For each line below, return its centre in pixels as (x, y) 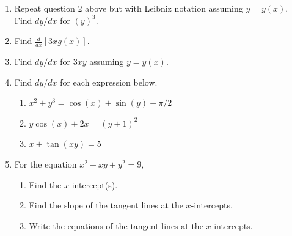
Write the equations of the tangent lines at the (116, 225)
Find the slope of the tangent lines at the (106, 205)
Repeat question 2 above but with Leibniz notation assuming (129, 8)
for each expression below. (109, 82)
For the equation (46, 164)
